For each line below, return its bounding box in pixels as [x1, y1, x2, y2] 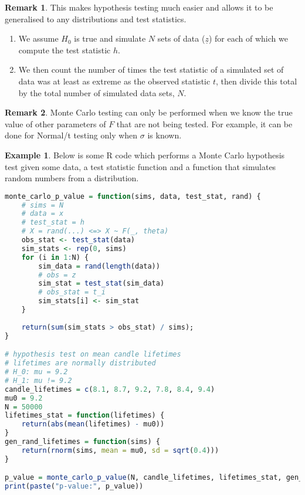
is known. [147, 129, 182, 141]
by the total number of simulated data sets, [18, 86, 175, 99]
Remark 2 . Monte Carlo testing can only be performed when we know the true [5, 106, 293, 118]
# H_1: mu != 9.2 [5, 376, 72, 385]
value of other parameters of [5, 117, 106, 130]
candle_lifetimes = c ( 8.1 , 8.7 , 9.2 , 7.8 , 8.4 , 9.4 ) [5, 385, 215, 394]
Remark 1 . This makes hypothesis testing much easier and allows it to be [5, 1, 273, 13]
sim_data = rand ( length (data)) [38, 262, 160, 270]
